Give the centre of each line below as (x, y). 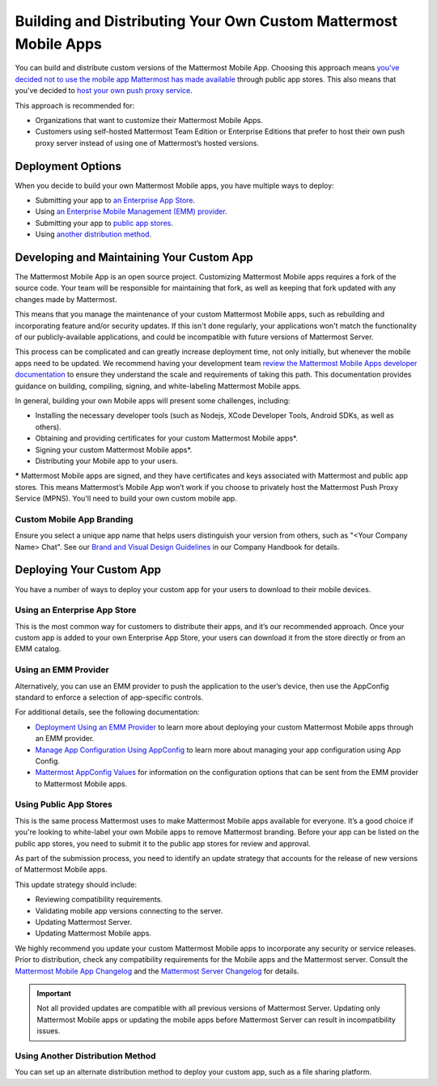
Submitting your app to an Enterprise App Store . (115, 200)
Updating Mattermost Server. (84, 922)
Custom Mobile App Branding (74, 519)
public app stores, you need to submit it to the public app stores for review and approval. (163, 843)
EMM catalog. (38, 649)
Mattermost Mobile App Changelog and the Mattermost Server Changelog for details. (157, 971)
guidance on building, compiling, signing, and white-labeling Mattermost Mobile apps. (158, 385)
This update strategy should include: (76, 884)
